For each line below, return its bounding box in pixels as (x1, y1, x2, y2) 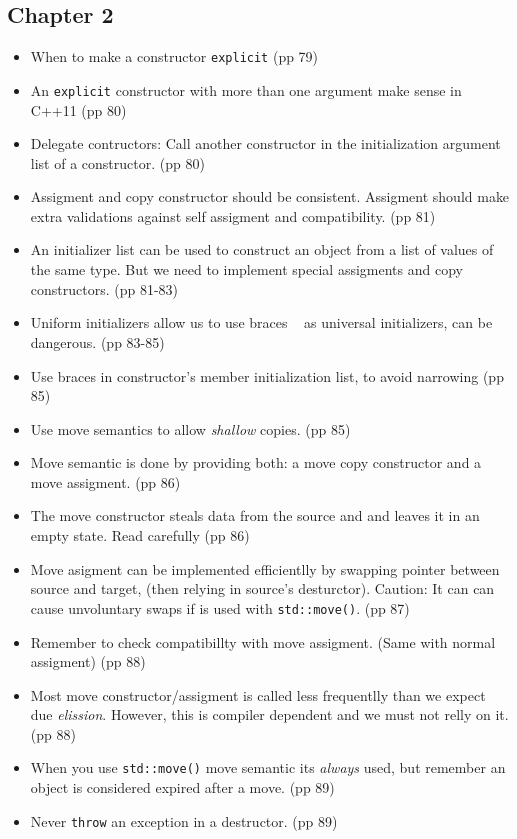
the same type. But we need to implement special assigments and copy (30, 259, 463, 280)
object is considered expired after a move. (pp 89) (30, 777, 335, 798)
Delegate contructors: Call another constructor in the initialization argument (30, 133, 501, 154)
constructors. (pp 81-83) (30, 278, 179, 299)
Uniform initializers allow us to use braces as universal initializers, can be (30, 312, 493, 333)
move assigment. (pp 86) (30, 471, 181, 492)
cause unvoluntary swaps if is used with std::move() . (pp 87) (30, 597, 410, 618)
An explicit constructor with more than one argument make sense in (30, 79, 462, 100)
